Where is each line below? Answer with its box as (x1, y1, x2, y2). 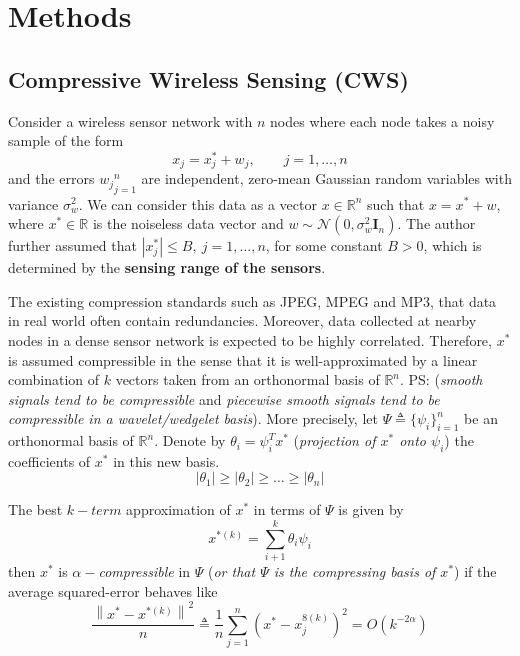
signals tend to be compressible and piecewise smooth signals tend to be (8, 388, 440, 409)
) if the (454, 561, 497, 582)
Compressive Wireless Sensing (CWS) (8, 63, 409, 94)
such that (367, 193, 425, 214)
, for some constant (265, 235, 383, 256)
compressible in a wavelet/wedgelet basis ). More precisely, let (8, 408, 378, 429)
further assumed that (8, 235, 137, 256)
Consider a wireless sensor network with (8, 110, 253, 131)
